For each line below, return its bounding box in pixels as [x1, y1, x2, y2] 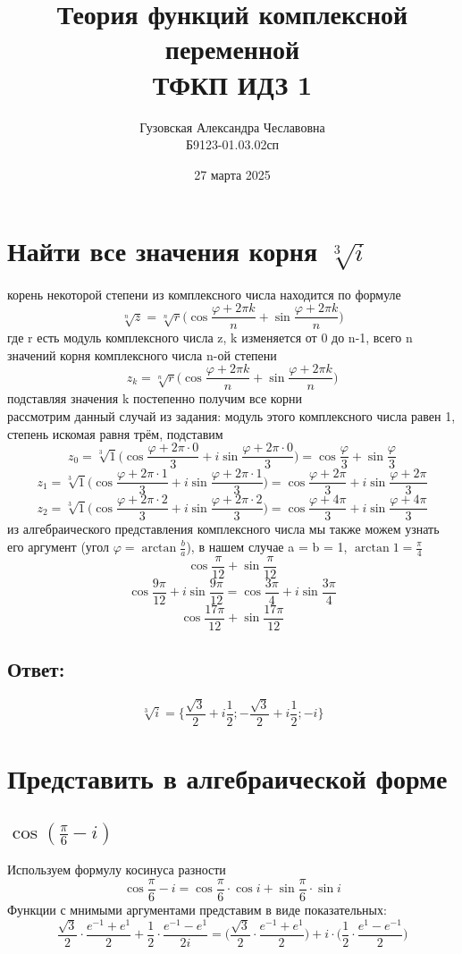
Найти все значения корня [7, 232, 318, 269]
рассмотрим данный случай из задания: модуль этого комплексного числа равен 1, [7, 407, 456, 426]
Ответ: [7, 655, 65, 683]
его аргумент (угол [7, 537, 110, 555]
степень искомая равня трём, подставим [7, 424, 223, 443]
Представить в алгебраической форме [7, 760, 448, 797]
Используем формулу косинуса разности [7, 860, 226, 879]
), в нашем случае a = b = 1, [186, 537, 348, 555]
